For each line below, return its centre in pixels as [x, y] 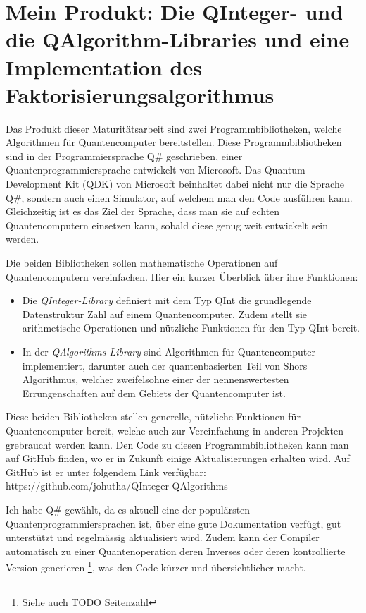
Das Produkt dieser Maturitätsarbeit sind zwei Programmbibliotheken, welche [174, 128]
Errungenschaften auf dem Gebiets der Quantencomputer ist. [154, 393]
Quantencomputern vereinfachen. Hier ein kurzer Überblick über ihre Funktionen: [182, 276]
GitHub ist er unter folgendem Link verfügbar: [106, 472]
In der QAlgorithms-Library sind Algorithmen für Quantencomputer [169, 351]
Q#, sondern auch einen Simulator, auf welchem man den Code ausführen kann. [179, 197]
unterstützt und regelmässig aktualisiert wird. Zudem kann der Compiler [163, 537]
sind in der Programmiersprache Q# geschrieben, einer [124, 156]
